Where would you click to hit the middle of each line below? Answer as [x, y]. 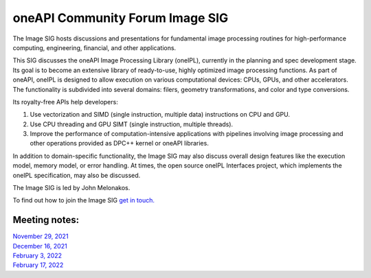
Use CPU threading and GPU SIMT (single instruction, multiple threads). [132, 124]
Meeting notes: [46, 220]
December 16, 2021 [40, 246]
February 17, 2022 [38, 265]
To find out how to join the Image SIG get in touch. [83, 200]
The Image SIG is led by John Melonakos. [71, 188]
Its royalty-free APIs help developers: [65, 102]
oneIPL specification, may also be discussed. [77, 175]
